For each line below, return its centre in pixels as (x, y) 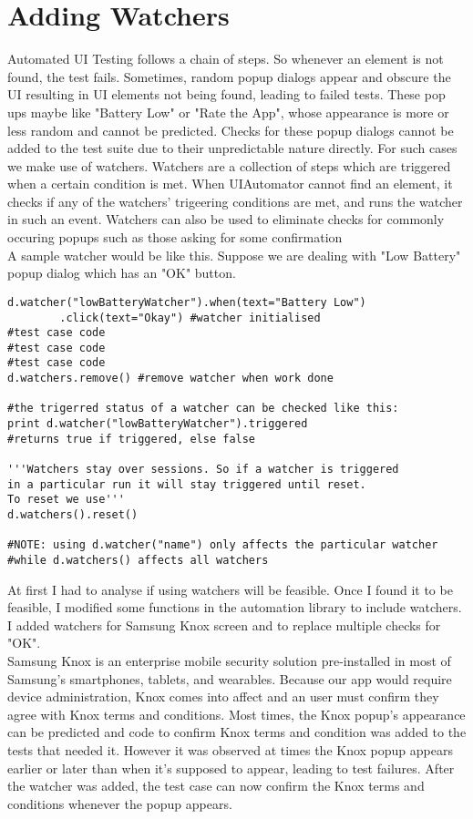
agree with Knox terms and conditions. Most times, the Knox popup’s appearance (236, 714)
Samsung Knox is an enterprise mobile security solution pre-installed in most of (229, 661)
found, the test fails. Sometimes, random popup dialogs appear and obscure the (229, 76)
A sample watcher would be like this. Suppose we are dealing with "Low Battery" (234, 255)
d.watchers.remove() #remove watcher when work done (170, 379)
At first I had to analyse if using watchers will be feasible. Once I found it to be (230, 589)
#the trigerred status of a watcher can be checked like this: (203, 409)
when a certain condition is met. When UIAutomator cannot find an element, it (230, 184)
